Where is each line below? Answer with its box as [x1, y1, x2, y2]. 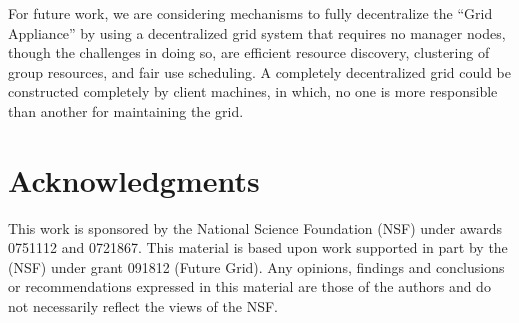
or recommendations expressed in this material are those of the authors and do [8, 276, 491, 297]
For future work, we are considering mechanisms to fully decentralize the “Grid [8, 3, 493, 23]
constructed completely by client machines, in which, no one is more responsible [8, 81, 498, 102]
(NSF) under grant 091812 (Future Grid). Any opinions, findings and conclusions [8, 256, 505, 277]
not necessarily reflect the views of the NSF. [8, 296, 278, 317]
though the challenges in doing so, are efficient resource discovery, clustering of [8, 42, 490, 63]
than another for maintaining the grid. [8, 100, 244, 121]
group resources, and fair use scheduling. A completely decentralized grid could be [8, 61, 511, 82]
